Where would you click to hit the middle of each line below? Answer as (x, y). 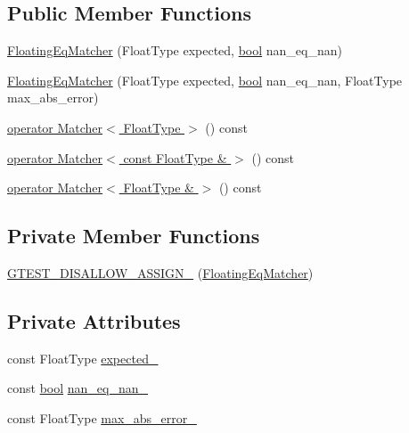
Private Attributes (94, 320)
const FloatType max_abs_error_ (102, 417)
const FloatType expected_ (83, 358)
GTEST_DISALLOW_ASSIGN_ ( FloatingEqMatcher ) (160, 272)
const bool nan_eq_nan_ (78, 388)
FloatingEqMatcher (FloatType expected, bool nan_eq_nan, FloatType (205, 80)
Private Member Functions (134, 236)
